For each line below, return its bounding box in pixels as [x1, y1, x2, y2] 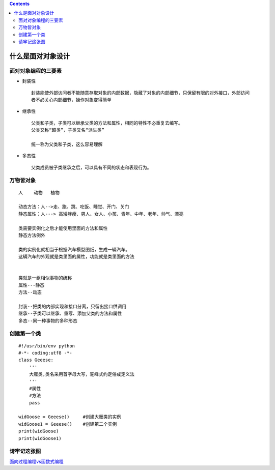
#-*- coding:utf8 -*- [18, 350, 72, 356]
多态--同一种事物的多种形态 [18, 318, 77, 324]
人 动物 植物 [18, 190, 60, 195]
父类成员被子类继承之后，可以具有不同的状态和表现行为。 [31, 164, 152, 170]
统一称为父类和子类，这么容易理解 [31, 141, 103, 147]
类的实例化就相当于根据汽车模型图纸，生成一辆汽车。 [18, 247, 130, 252]
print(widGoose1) [18, 435, 62, 441]
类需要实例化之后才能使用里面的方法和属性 [18, 225, 108, 231]
